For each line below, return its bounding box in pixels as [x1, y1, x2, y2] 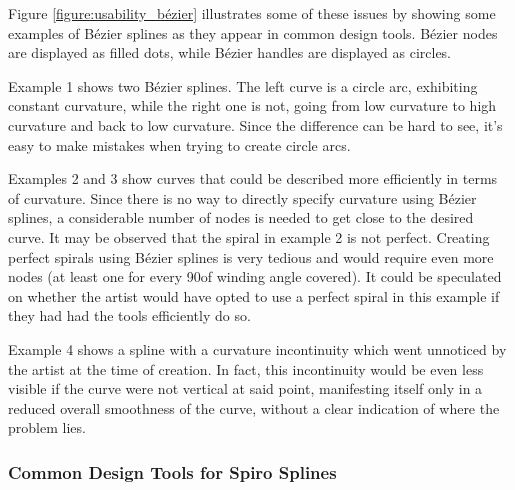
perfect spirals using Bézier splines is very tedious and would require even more [8, 246, 494, 267]
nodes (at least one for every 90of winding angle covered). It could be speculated [8, 266, 502, 287]
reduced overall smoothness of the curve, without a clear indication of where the [8, 397, 500, 418]
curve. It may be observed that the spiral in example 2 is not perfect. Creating [8, 226, 490, 247]
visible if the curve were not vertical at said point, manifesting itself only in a [8, 378, 483, 399]
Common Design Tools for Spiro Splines [8, 459, 337, 484]
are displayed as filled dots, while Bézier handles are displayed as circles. [8, 42, 452, 63]
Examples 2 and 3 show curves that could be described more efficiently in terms [8, 168, 498, 189]
